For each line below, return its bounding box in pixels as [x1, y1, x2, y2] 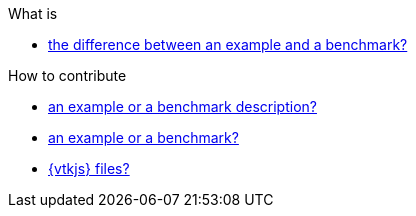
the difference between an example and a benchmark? [48, 36, 408, 53]
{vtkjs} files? [48, 160, 130, 177]
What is [8, 5, 58, 22]
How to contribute [8, 67, 127, 84]
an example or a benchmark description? [48, 98, 317, 115]
